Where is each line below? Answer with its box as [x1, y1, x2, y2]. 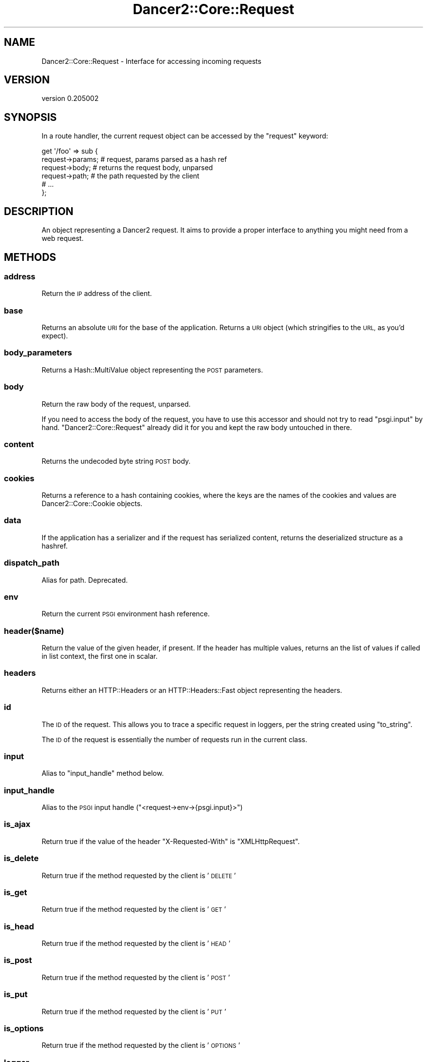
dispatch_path [4, 558, 60, 568]
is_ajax [4, 819, 31, 829]
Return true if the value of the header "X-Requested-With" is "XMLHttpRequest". [41, 837, 300, 846]
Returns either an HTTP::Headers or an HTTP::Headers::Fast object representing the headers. [41, 686, 342, 694]
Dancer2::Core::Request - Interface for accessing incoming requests [41, 57, 262, 65]
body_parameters [4, 348, 72, 358]
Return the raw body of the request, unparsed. [41, 399, 191, 408]
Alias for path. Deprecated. [41, 575, 128, 584]
